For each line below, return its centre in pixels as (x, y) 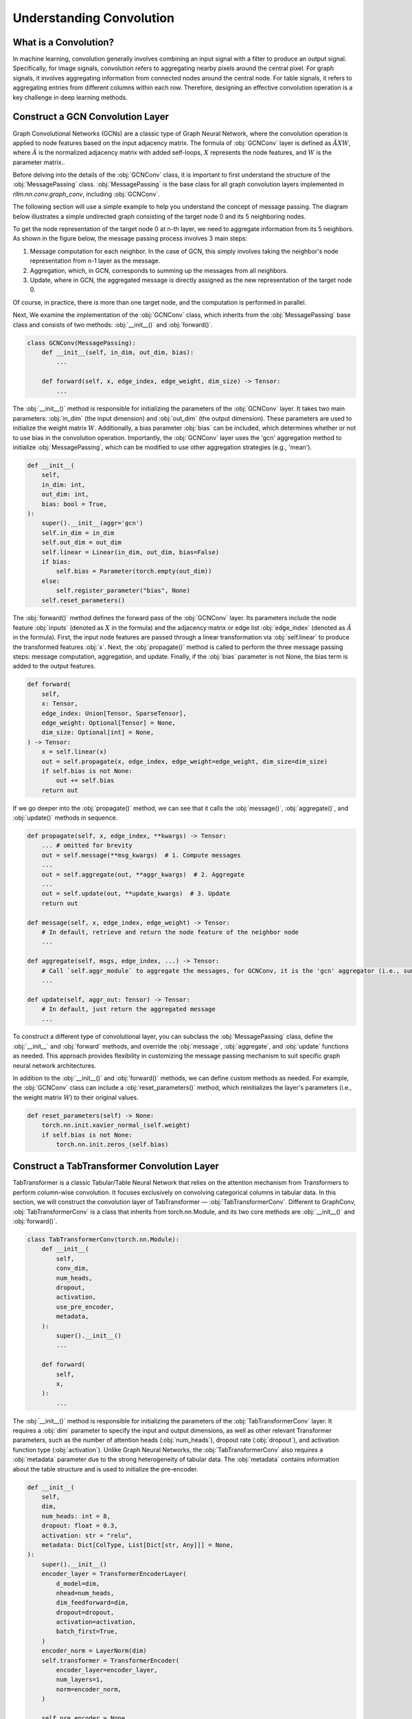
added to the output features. (54, 666)
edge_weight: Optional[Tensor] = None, (109, 723)
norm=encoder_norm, (89, 1689)
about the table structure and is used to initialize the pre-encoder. (105, 1469)
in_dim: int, (64, 484)
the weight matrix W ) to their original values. (76, 1097)
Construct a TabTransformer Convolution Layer (116, 1167)
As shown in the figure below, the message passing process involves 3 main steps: (130, 239)
